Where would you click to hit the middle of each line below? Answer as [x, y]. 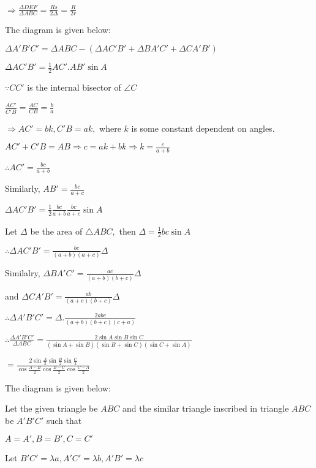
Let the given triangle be [51, 408]
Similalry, [23, 273]
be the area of [56, 231]
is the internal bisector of [74, 87]
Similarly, [23, 188]
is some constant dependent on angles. [203, 128]
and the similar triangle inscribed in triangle [205, 408]
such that [64, 420]
